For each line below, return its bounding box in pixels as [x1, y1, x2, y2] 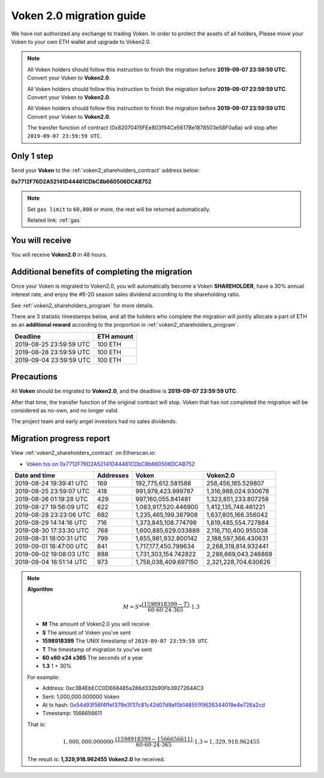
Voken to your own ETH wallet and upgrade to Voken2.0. [11, 38, 151, 45]
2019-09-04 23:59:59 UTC [14, 355, 91, 364]
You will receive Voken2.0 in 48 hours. [11, 251, 107, 258]
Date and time [14, 471, 56, 480]
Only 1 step [11, 151, 53, 161]
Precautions [11, 372, 58, 382]
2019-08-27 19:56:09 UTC [14, 503, 89, 511]
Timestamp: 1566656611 [42, 710, 102, 717]
